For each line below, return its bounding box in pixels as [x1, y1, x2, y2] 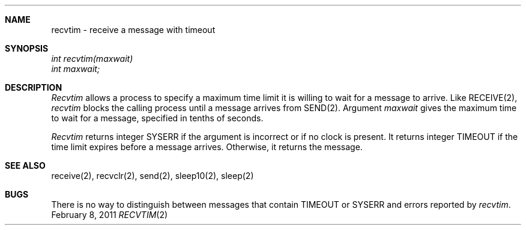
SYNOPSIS [5, 43, 49, 53]
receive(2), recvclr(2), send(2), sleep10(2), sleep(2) [51, 171, 254, 181]
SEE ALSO [5, 160, 46, 171]
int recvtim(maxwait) [51, 53, 133, 64]
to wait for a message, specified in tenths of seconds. [51, 113, 264, 123]
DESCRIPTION [5, 82, 62, 92]
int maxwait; [51, 64, 100, 74]
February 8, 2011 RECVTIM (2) [51, 210, 168, 220]
